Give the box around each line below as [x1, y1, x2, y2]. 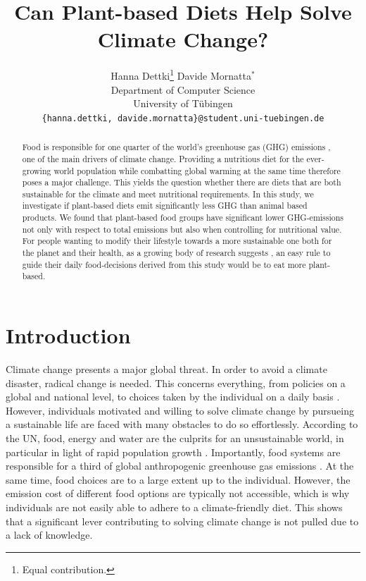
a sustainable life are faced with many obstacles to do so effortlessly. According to [6, 417, 358, 432]
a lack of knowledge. [6, 527, 93, 542]
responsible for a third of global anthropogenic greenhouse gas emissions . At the [6, 458, 354, 473]
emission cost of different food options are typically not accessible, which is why [6, 486, 350, 501]
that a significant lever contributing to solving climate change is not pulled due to [6, 513, 359, 528]
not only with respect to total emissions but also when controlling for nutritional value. [22, 223, 342, 235]
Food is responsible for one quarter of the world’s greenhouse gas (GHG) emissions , [22, 141, 331, 153]
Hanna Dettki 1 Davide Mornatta [111, 66, 251, 82]
